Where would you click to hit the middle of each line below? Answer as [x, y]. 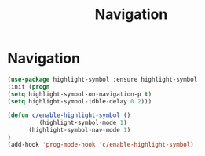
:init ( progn [29, 87]
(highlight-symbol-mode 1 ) [83, 123]
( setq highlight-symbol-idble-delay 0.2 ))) [80, 101]
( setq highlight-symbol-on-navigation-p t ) [80, 94]
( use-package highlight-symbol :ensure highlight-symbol [102, 79]
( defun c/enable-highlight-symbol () [69, 115]
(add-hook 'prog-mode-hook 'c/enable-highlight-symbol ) [101, 144]
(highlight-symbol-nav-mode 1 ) [79, 130]
